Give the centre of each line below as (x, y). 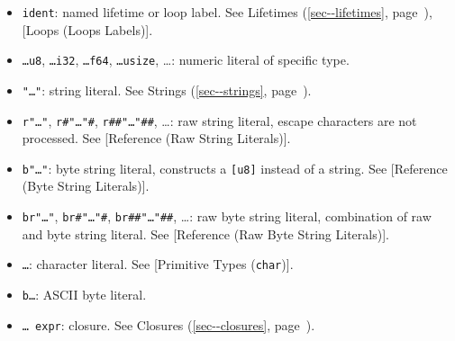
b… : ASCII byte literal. (84, 294)
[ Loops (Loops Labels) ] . (87, 29)
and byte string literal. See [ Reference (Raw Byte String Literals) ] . (205, 233)
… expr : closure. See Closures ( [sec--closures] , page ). (168, 324)
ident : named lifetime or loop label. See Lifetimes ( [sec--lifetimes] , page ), (227, 12)
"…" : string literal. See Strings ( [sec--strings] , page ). (167, 90)
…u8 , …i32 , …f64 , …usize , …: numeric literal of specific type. (186, 60)
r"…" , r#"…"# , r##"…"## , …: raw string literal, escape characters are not (219, 120)
